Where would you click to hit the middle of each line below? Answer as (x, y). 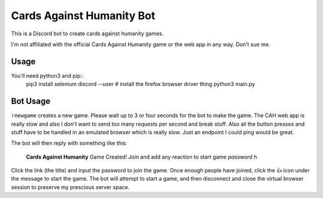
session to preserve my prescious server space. (70, 187)
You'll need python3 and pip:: (47, 75)
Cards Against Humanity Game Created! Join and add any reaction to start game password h (141, 157)
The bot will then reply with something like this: (69, 143)
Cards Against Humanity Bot (83, 16)
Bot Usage (31, 101)
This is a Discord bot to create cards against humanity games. (87, 33)
